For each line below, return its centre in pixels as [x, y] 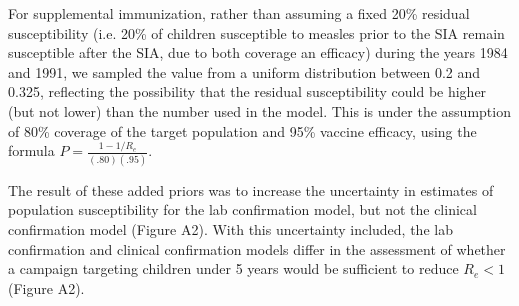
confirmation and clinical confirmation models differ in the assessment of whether [257, 248]
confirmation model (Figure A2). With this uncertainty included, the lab [230, 228]
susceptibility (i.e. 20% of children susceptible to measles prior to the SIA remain [256, 32]
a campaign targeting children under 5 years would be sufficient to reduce [233, 268]
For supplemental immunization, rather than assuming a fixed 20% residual [239, 13]
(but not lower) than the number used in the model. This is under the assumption [259, 110]
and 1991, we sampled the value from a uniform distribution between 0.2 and [244, 71]
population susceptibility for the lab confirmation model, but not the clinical [242, 209]
